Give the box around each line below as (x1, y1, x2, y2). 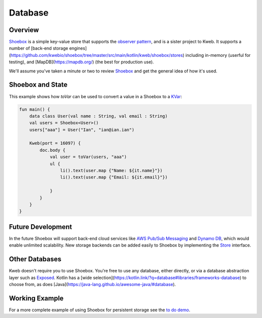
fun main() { (19, 106, 50, 112)
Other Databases (9, 255, 62, 264)
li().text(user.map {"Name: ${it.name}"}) (60, 168, 163, 174)
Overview (9, 26, 39, 34)
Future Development (9, 223, 72, 231)
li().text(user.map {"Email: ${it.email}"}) (60, 175, 168, 180)
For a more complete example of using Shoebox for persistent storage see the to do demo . (9, 307, 191, 313)
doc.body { (39, 147, 65, 153)
